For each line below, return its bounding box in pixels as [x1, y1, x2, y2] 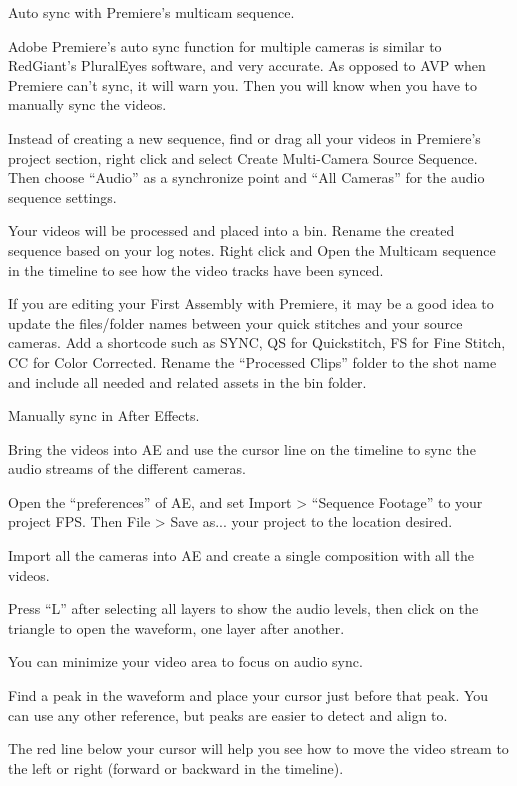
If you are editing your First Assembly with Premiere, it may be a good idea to [8, 293, 494, 314]
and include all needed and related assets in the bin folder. [8, 371, 367, 392]
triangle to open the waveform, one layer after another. [8, 617, 345, 638]
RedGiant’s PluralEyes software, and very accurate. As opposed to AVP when [8, 55, 486, 76]
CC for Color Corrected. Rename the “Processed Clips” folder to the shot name [8, 351, 497, 372]
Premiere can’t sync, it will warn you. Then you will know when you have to [8, 74, 477, 95]
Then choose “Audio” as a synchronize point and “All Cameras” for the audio [8, 167, 485, 188]
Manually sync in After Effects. [8, 405, 200, 426]
